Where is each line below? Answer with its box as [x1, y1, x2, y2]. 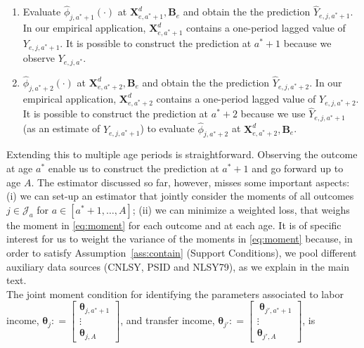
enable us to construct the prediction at [48, 161, 219, 176]
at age [6, 161, 33, 176]
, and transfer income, [120, 313, 215, 328]
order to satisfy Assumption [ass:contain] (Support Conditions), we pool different [6, 245, 357, 259]
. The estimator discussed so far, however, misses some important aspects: [31, 174, 350, 189]
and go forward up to [252, 161, 344, 176]
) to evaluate [140, 121, 195, 136]
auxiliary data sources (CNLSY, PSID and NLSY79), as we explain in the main [6, 259, 349, 273]
